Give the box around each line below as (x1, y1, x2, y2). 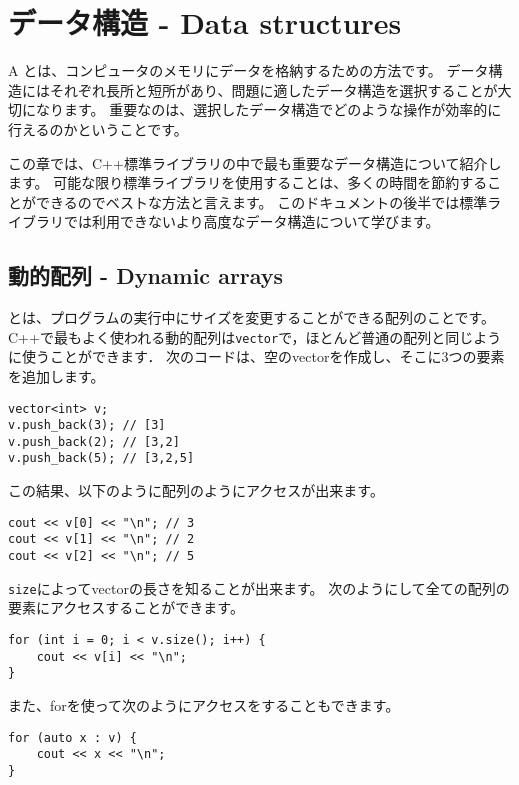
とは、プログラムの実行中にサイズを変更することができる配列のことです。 (8, 307, 496, 328)
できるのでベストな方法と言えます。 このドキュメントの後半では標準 (35, 191, 488, 212)
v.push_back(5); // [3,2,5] (8, 451, 195, 466)
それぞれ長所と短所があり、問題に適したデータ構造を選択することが (49, 79, 498, 100)
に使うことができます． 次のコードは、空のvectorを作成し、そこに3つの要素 (8, 346, 505, 367)
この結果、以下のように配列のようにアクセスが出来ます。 (8, 480, 384, 501)
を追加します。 (8, 365, 105, 386)
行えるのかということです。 (8, 118, 188, 139)
